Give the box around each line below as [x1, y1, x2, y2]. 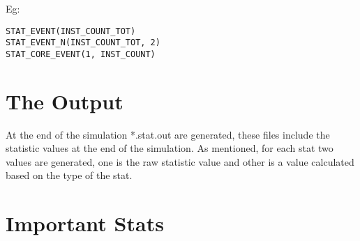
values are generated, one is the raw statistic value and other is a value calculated [6, 154, 354, 169]
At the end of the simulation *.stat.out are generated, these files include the [6, 127, 330, 141]
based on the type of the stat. [6, 168, 133, 182]
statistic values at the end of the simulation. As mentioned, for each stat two [6, 141, 333, 155]
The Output [6, 86, 123, 115]
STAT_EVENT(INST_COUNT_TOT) [6, 26, 136, 36]
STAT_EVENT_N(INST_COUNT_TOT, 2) [6, 38, 160, 48]
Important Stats [6, 209, 164, 238]
